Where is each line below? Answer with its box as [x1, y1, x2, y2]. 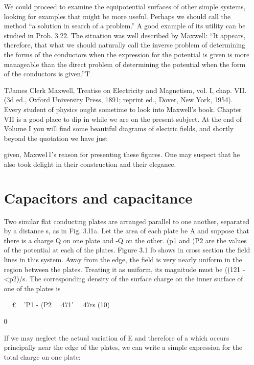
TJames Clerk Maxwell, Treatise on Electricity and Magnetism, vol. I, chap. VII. [4, 85, 247, 95]
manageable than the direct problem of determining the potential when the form [4, 59, 246, 69]
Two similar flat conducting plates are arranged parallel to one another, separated [4, 216, 250, 226]
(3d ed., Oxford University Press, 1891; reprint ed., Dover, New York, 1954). [4, 94, 233, 105]
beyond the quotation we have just [4, 133, 108, 143]
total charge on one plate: [4, 351, 81, 362]
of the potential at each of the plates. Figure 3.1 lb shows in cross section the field [4, 245, 250, 255]
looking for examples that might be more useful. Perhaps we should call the [4, 11, 231, 21]
